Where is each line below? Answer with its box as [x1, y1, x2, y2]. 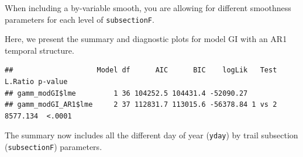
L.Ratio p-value [5, 78, 68, 86]
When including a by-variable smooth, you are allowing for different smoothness [5, 2, 291, 13]
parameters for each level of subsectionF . [5, 13, 154, 25]
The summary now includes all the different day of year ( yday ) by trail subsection [5, 129, 298, 141]
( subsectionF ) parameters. [5, 141, 102, 153]
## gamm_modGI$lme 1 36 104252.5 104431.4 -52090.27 [5, 89, 248, 97]
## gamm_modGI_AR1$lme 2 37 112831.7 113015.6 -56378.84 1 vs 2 [5, 100, 277, 109]
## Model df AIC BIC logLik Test [5, 66, 277, 75]
